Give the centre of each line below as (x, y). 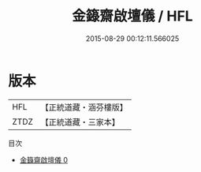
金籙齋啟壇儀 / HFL (132, 16)
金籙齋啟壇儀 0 (44, 159)
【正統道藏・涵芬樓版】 (84, 107)
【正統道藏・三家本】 (80, 122)
